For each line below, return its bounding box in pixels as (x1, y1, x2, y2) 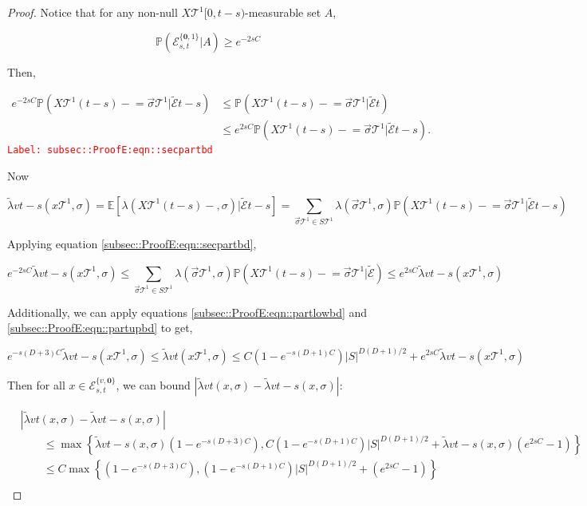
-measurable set (245, 4, 321, 20)
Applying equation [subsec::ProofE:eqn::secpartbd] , (7, 235, 257, 252)
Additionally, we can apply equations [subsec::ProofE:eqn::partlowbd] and (7, 303, 368, 320)
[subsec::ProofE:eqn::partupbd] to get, (7, 319, 193, 336)
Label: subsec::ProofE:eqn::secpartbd (7, 144, 213, 156)
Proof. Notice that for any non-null (7, 4, 178, 20)
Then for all (7, 376, 65, 393)
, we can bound (116, 376, 191, 393)
